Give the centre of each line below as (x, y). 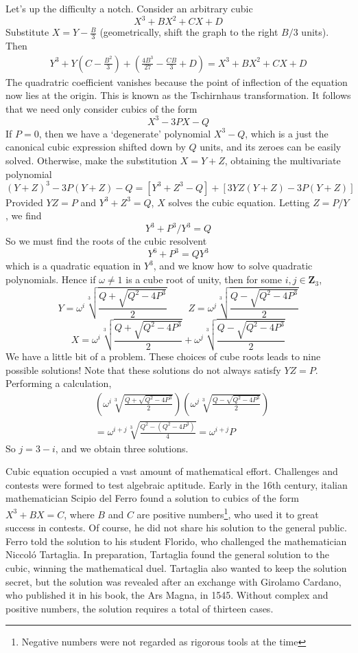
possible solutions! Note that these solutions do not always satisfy (143, 369)
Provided (24, 202)
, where (79, 514)
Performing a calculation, (59, 383)
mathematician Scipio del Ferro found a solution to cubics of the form (152, 498)
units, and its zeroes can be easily (271, 147)
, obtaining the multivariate (283, 161)
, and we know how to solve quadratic (233, 266)
